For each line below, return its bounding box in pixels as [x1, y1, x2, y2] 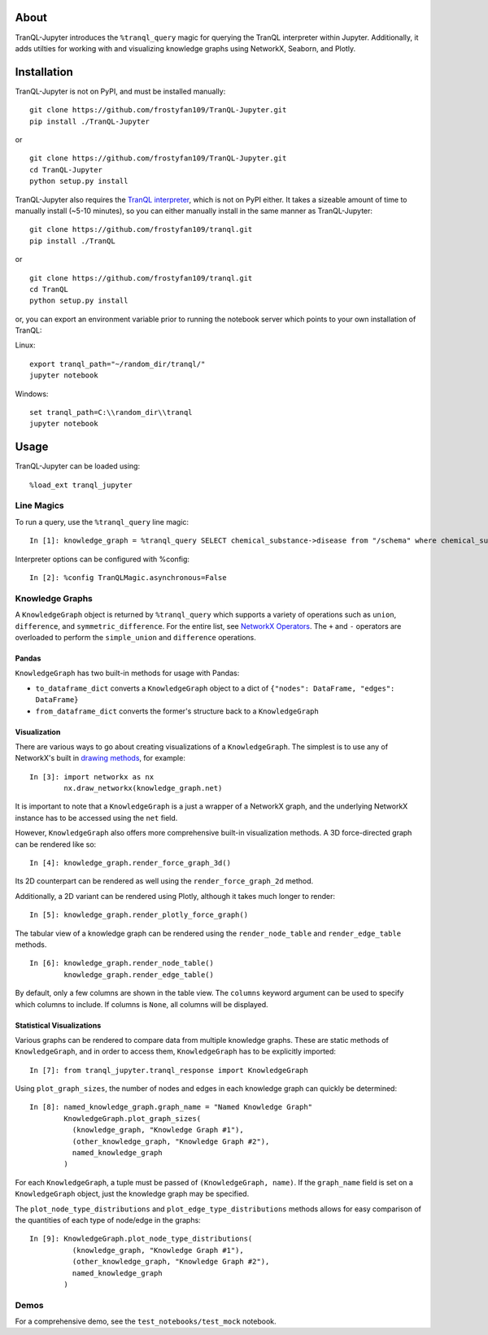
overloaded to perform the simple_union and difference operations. [15, 632, 256, 642]
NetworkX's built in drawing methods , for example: [15, 753, 186, 763]
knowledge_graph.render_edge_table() [63, 970, 215, 979]
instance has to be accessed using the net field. [15, 813, 178, 822]
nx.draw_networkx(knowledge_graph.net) [63, 783, 223, 793]
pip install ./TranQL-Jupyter [29, 116, 150, 126]
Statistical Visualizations [15, 1020, 102, 1030]
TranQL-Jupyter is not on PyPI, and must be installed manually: [15, 86, 226, 96]
